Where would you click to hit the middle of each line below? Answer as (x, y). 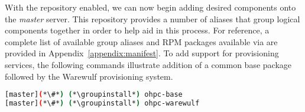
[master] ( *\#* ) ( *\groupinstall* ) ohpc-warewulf (102, 103)
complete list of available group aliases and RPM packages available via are (141, 41)
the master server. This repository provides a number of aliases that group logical (152, 18)
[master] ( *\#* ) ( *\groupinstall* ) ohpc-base (94, 95)
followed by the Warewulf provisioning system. (89, 76)
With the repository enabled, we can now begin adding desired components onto (150, 7)
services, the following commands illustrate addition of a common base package (148, 64)
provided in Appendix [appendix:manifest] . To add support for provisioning (142, 53)
